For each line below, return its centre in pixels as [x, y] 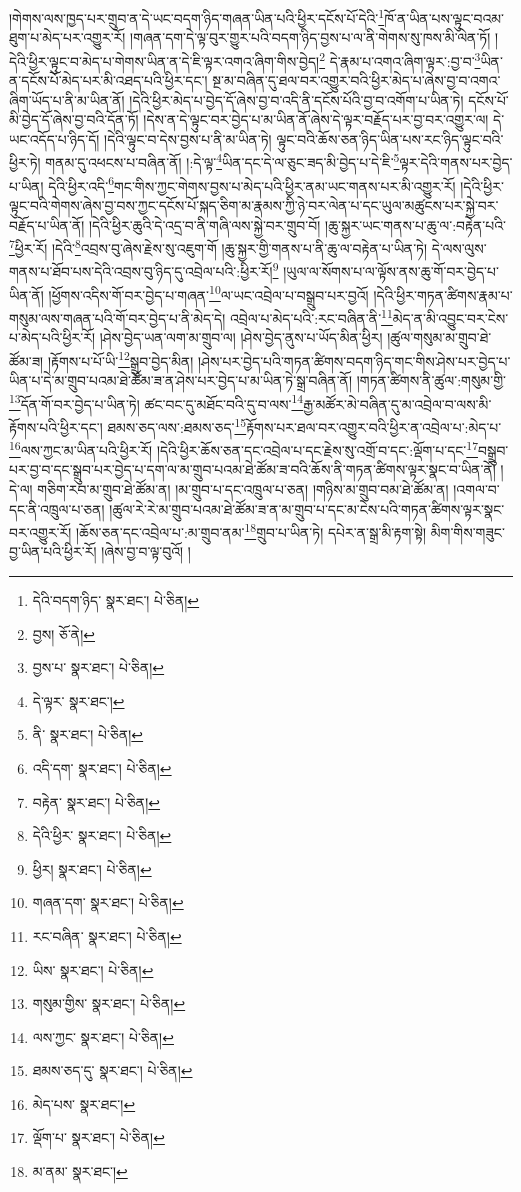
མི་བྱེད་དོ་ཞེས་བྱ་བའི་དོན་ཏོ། [74, 119]
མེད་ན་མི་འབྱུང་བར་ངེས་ [450, 317]
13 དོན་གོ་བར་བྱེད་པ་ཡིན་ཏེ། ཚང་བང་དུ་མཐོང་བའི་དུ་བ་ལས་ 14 [156, 402]
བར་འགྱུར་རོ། [40, 531]
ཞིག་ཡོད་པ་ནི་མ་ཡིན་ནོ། [67, 99]
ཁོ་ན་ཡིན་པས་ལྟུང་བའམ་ [444, 17]
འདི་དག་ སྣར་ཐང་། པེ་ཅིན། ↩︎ [102, 767]
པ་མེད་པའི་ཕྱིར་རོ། [52, 337]
